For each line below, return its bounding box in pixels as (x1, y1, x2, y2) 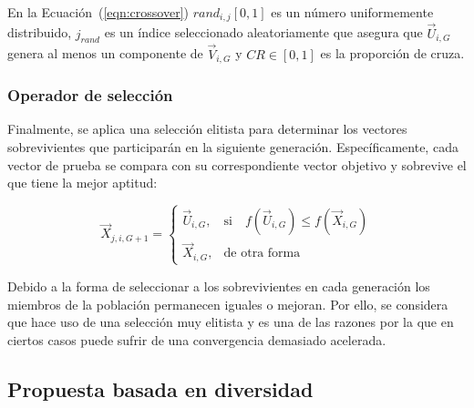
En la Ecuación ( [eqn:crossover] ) (7, 3, 189, 21)
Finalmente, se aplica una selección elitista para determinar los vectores (7, 119, 407, 138)
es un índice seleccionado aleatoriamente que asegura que (104, 23, 423, 42)
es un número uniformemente (271, 3, 434, 21)
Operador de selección (7, 84, 173, 107)
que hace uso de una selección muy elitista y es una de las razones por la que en (7, 312, 454, 331)
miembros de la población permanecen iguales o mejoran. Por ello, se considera (7, 294, 448, 313)
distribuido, (7, 23, 72, 42)
